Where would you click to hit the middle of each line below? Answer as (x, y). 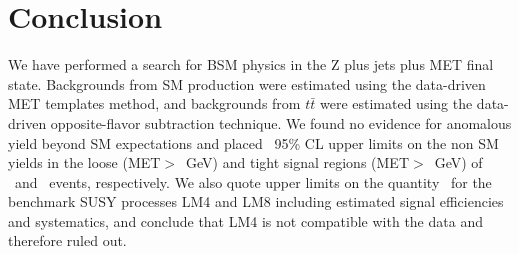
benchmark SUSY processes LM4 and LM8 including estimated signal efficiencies (256, 201)
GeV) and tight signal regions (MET (298, 162)
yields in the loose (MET (84, 162)
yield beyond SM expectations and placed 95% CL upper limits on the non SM (253, 142)
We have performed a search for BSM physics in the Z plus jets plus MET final (251, 64)
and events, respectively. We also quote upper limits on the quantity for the (253, 181)
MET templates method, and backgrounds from (154, 103)
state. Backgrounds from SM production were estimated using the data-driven (247, 83)
